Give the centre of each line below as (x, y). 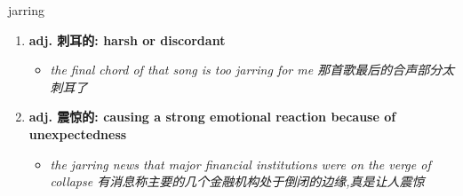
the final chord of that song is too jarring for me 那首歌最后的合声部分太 (252, 70)
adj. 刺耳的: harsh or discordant (127, 39)
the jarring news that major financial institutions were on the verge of (240, 164)
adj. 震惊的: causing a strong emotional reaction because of (212, 117)
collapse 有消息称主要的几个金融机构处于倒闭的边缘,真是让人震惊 (237, 181)
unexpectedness (78, 133)
